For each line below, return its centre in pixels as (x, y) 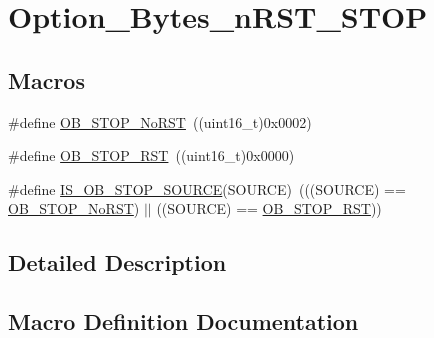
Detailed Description (117, 262)
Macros (46, 79)
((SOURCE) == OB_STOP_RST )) (269, 208)
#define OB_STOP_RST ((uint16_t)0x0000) (151, 155)
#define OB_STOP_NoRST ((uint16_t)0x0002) (160, 121)
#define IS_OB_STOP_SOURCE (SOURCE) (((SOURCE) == (207, 188)
